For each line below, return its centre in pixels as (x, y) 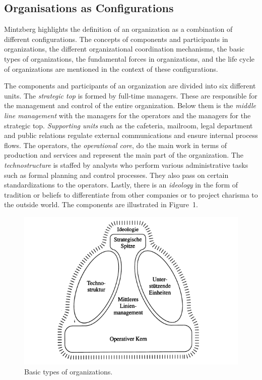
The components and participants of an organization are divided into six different (130, 86)
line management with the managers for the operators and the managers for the (127, 115)
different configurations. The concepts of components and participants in (116, 39)
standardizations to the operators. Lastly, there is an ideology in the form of (121, 185)
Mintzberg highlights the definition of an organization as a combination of (118, 29)
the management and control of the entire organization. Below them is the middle (130, 105)
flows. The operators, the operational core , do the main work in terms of (115, 145)
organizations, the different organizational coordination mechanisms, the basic (124, 49)
